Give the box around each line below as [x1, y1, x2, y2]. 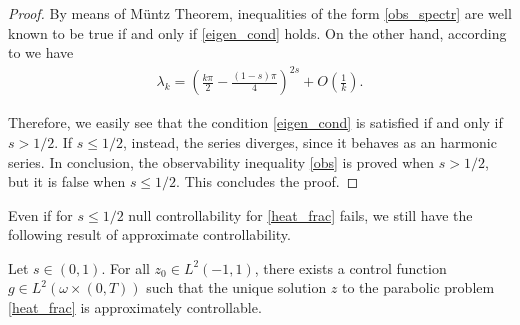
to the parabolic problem [342, 277, 495, 298]
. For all [101, 257, 150, 278]
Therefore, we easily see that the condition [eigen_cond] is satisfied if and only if [8, 112, 503, 133]
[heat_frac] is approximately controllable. [8, 297, 262, 318]
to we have [8, 42, 74, 63]
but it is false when [8, 171, 126, 192]
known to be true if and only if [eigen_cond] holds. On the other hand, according [8, 22, 507, 43]
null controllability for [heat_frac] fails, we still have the [128, 204, 473, 225]
